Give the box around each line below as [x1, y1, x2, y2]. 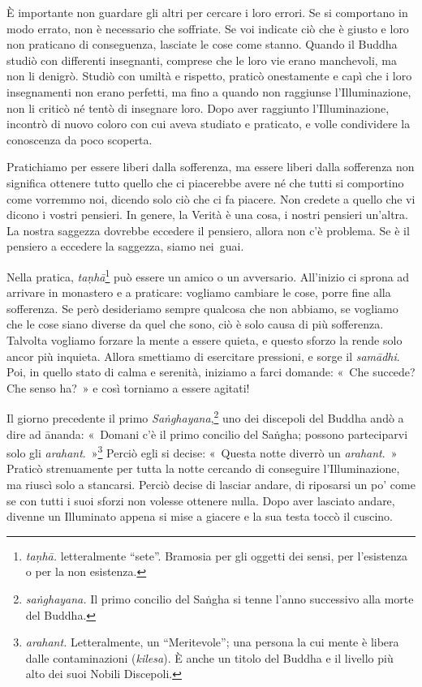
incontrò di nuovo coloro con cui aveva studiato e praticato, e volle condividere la [6, 115, 411, 132]
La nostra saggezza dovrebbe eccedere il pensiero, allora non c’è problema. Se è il [6, 221, 410, 238]
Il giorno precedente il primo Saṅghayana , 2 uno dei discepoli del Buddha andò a [6, 407, 404, 426]
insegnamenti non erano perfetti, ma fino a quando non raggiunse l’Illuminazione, [6, 83, 411, 100]
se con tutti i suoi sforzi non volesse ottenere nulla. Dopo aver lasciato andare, [6, 492, 395, 509]
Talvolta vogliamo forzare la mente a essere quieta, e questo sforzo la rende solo [6, 331, 403, 348]
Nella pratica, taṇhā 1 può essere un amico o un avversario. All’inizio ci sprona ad [6, 265, 410, 285]
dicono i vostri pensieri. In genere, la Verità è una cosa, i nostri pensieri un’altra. [6, 206, 408, 223]
